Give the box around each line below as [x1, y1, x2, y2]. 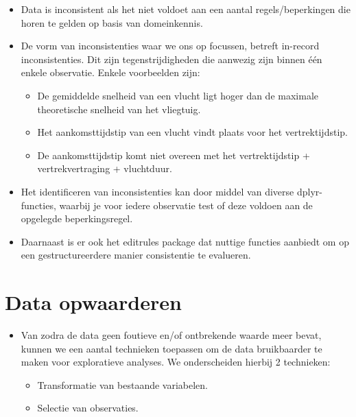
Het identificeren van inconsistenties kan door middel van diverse [21, 184, 294, 198]
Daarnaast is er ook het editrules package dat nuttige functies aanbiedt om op [21, 234, 349, 248]
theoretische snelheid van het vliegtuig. [37, 102, 201, 116]
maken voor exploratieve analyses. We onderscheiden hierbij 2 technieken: [21, 355, 331, 369]
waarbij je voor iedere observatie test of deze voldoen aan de [59, 198, 313, 212]
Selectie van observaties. [37, 401, 139, 415]
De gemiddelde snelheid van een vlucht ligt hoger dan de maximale [37, 88, 318, 102]
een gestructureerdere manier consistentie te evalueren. [21, 248, 251, 262]
